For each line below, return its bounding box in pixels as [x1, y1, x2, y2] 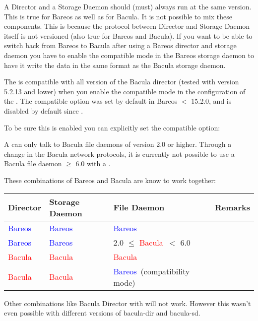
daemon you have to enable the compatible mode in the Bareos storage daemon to [4, 50, 254, 60]
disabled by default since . [4, 105, 83, 116]
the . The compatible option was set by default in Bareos [4, 96, 178, 106]
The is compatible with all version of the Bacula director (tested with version [4, 76, 239, 87]
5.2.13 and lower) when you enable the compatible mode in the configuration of [4, 86, 246, 96]
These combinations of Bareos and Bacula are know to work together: [4, 175, 216, 185]
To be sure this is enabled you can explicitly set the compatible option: [4, 122, 220, 132]
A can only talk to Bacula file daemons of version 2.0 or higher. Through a [4, 139, 232, 149]
